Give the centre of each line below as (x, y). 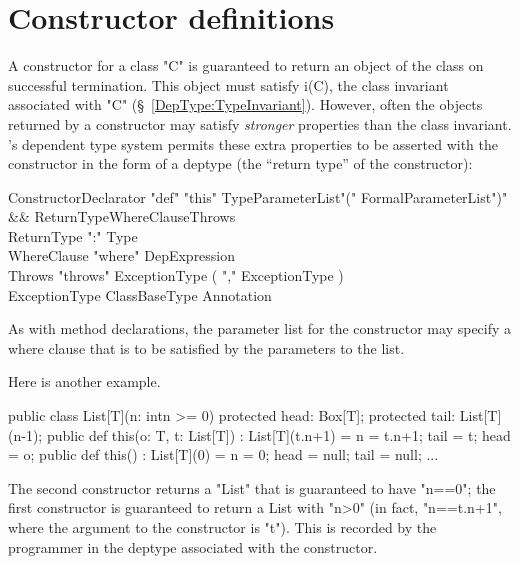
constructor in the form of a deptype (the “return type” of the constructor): (240, 163)
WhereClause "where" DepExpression (122, 255)
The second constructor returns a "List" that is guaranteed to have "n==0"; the (252, 487)
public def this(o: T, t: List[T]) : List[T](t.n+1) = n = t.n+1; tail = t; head (278, 434)
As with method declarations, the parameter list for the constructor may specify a (260, 328)
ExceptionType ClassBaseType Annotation (140, 294)
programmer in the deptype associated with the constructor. (193, 546)
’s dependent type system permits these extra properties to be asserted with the (253, 143)
